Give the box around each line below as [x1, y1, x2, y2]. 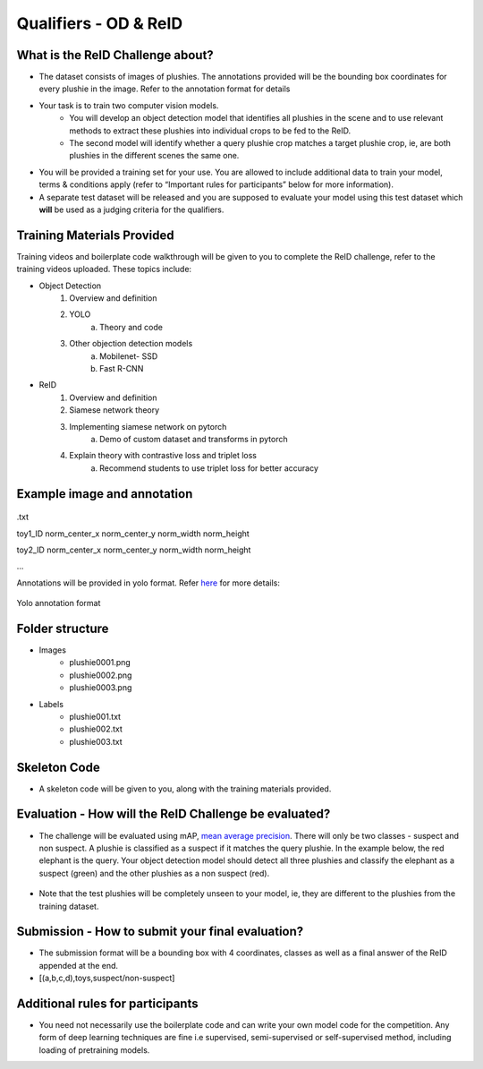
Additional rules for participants [16, 996, 199, 1011]
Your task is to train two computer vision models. [38, 99, 219, 111]
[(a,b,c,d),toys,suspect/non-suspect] [38, 972, 175, 984]
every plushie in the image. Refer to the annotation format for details [38, 83, 291, 94]
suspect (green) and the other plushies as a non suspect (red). [38, 868, 270, 878]
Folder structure [16, 620, 109, 636]
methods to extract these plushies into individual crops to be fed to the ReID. [69, 125, 352, 136]
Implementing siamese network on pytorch [69, 421, 227, 432]
